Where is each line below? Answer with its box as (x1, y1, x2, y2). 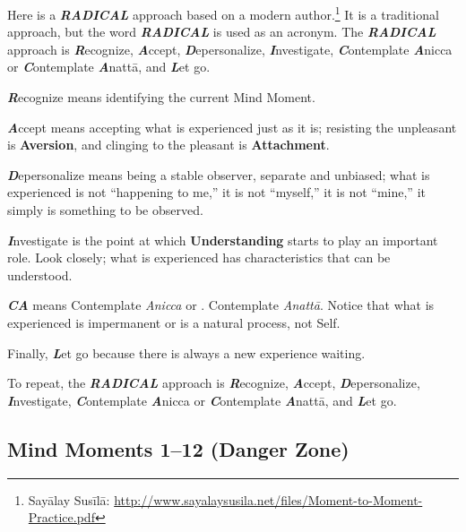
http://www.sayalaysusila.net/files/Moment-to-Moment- (114, 490, 423, 509)
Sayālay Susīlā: (28, 490, 110, 509)
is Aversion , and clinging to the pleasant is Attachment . (7, 135, 330, 154)
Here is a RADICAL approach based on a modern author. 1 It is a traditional (7, 3, 439, 23)
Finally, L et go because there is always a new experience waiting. (7, 343, 366, 362)
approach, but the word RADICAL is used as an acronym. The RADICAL (7, 22, 436, 41)
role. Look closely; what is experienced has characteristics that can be (7, 248, 391, 267)
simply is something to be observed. (7, 201, 203, 219)
